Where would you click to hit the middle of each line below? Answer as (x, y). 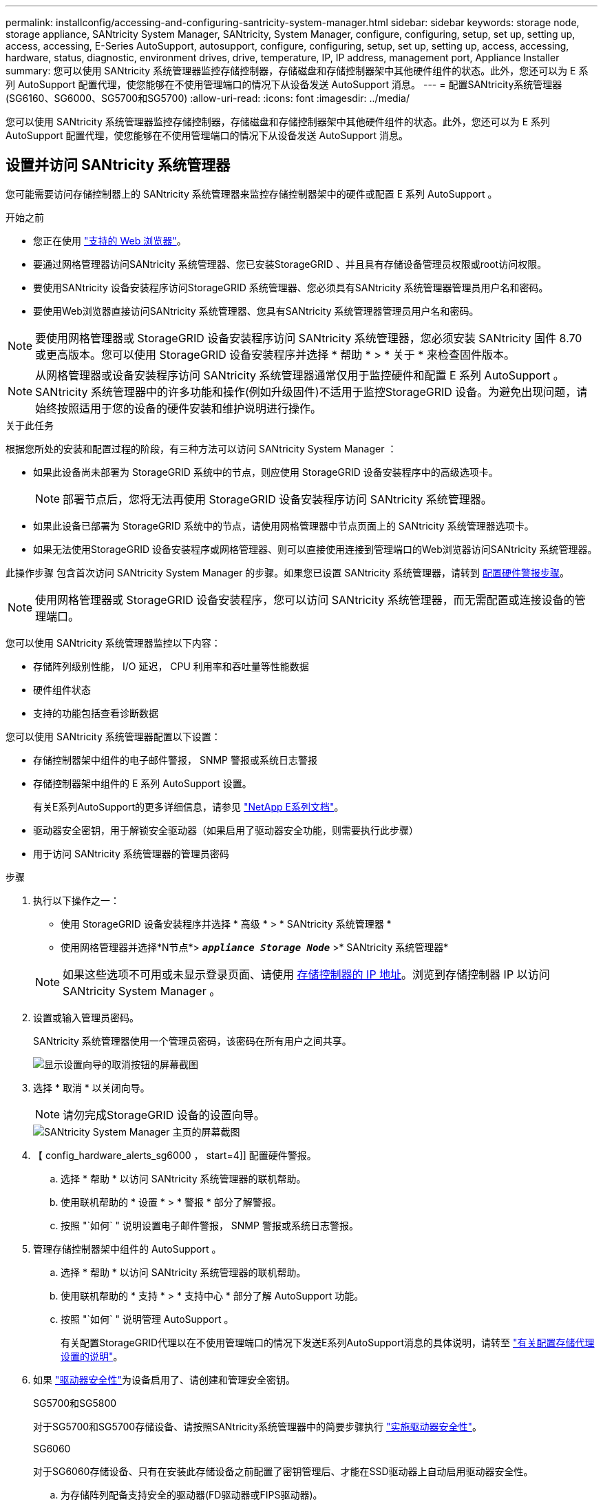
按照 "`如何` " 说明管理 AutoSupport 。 (147, 1319)
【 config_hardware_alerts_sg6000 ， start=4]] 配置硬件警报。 (175, 1155)
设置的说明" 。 (92, 1356)
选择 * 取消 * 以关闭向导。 (92, 1087)
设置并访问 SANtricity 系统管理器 (118, 165)
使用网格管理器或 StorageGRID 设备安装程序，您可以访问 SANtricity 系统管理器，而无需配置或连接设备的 (305, 599)
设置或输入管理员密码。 (86, 1017)
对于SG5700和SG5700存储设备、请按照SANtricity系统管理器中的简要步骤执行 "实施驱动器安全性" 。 (258, 1426)
